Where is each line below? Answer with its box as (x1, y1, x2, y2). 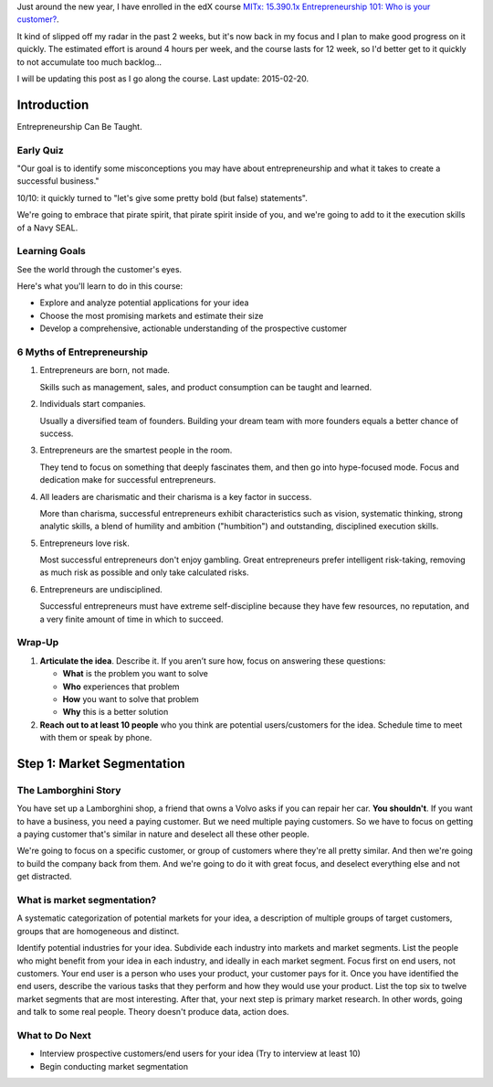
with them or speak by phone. (39, 732, 152, 743)
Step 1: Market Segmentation (16, 755, 186, 772)
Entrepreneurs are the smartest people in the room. (39, 444, 233, 456)
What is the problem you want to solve (62, 668, 209, 679)
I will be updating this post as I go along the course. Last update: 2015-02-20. (16, 73, 309, 84)
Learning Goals (16, 245, 87, 258)
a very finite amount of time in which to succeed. (39, 613, 224, 624)
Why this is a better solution (62, 707, 169, 718)
